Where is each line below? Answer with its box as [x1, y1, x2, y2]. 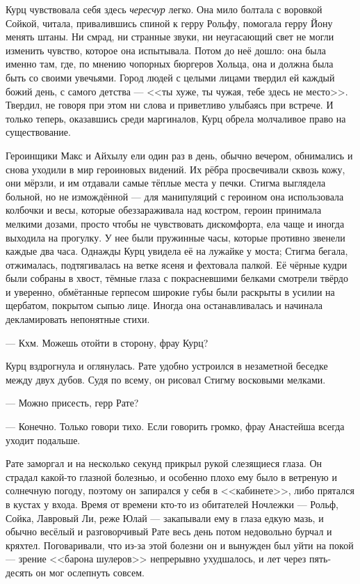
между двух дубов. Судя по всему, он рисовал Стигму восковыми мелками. [6, 372, 326, 386]
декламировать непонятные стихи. [6, 312, 150, 326]
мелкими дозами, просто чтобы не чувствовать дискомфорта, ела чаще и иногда [6, 216, 345, 230]
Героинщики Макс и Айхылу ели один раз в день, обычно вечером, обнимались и [6, 148, 353, 162]
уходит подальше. [6, 432, 81, 447]
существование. [6, 125, 71, 139]
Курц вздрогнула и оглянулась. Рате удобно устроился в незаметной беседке [6, 358, 328, 373]
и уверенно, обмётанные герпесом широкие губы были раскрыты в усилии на [6, 284, 335, 299]
